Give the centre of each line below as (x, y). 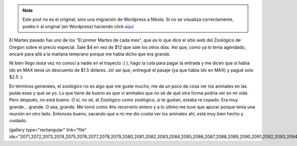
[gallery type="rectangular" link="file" (48, 130)
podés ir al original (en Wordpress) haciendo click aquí (78, 26)
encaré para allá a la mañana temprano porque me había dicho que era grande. (90, 54)
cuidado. (18, 121)
